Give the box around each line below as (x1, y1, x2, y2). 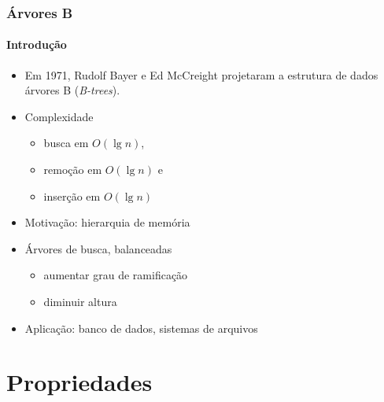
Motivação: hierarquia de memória (24, 214, 190, 231)
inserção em (43, 187, 101, 204)
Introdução (6, 36, 67, 53)
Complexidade (24, 108, 94, 124)
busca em (43, 135, 89, 151)
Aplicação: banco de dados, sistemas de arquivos (24, 319, 258, 336)
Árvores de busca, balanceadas (24, 240, 172, 256)
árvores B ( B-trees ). (24, 82, 120, 98)
